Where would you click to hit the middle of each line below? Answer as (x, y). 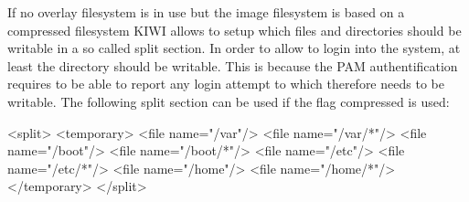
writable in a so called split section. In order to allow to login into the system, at (234, 48)
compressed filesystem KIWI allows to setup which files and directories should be (234, 30)
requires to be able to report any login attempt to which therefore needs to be (226, 84)
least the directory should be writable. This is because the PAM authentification (233, 65)
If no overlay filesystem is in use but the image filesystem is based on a (206, 12)
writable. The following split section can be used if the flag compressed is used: (229, 101)
